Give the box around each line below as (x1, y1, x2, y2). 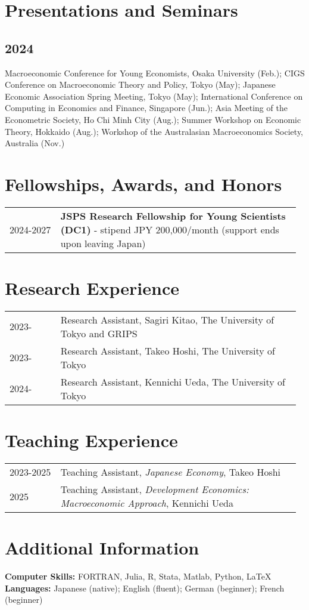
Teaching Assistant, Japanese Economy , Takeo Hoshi (60, 465, 281, 479)
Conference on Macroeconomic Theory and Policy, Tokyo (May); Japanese (5, 78, 276, 91)
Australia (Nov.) (5, 137, 65, 149)
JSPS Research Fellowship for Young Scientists (60, 208, 286, 223)
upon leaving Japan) (60, 236, 146, 250)
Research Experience (5, 276, 179, 300)
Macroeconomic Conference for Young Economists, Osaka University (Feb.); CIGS (5, 66, 305, 79)
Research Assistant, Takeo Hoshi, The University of (60, 343, 276, 358)
